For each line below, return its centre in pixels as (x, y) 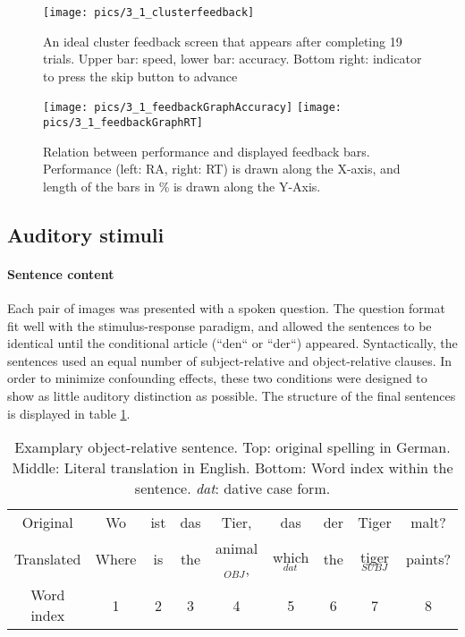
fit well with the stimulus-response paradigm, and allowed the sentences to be (220, 325)
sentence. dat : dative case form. (232, 488)
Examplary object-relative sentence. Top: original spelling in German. (232, 447)
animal (237, 548)
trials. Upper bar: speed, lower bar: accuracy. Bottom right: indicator (232, 59)
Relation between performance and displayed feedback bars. (207, 151)
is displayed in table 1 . (69, 413)
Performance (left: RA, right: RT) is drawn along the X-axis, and (222, 169)
